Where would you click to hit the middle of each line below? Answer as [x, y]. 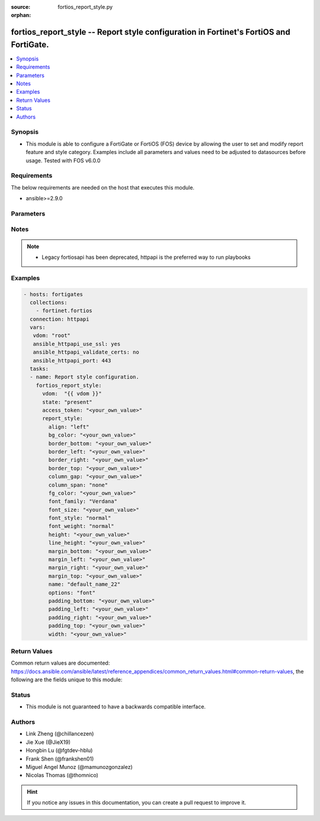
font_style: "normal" [80, 518]
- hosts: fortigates [53, 294]
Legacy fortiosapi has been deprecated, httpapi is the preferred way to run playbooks [146, 257]
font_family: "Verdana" [83, 501]
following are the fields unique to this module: [67, 680]
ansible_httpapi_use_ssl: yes [77, 344]
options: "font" [72, 593]
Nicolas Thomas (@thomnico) [62, 775]
